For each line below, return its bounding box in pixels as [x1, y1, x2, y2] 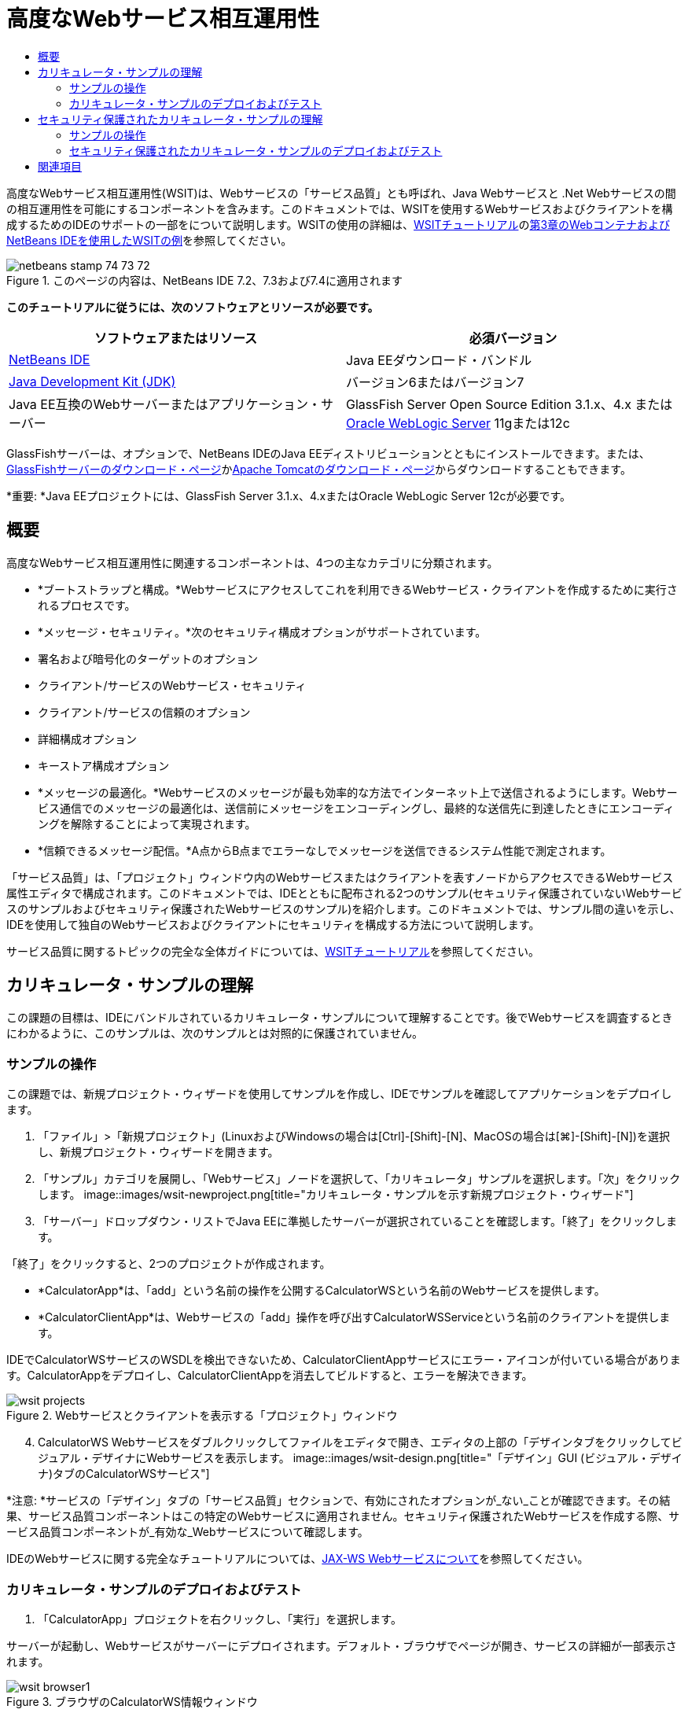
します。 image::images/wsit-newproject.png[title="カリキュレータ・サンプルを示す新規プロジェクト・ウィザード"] [38, 1188, 634, 1202]
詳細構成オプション [38, 731, 137, 746]
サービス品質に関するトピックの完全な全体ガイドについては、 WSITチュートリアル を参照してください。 [6, 944, 539, 958]
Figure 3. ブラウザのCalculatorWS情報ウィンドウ [6, 1694, 258, 1708]
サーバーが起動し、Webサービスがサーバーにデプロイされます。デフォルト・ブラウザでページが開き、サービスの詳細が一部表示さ [6, 1638, 677, 1652]
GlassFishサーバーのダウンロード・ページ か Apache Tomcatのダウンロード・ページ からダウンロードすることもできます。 [6, 462, 631, 476]
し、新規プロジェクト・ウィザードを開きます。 [38, 1145, 279, 1159]
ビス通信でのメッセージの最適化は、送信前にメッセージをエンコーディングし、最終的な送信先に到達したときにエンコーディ [38, 801, 675, 815]
